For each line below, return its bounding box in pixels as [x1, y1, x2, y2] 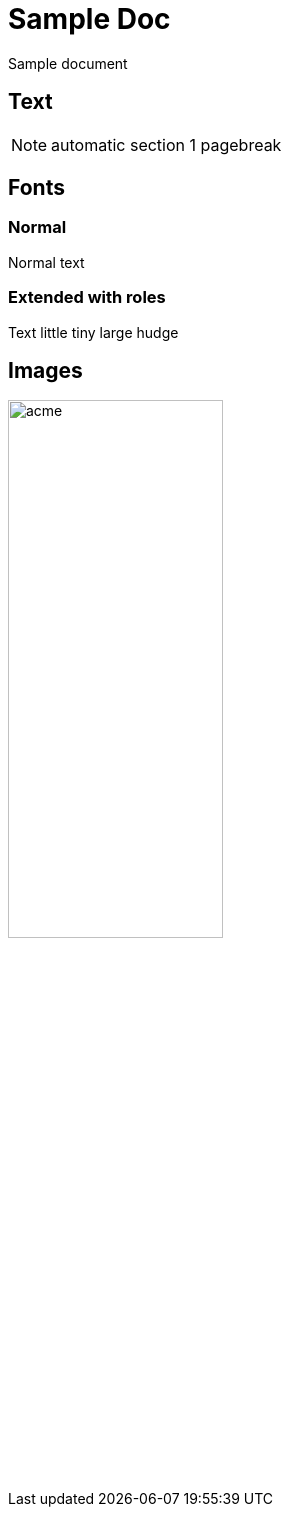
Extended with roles [8, 287, 166, 308]
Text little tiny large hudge [8, 323, 179, 341]
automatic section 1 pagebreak [51, 134, 282, 155]
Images [8, 357, 83, 383]
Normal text [8, 253, 85, 271]
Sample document [8, 54, 128, 72]
